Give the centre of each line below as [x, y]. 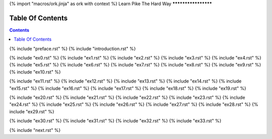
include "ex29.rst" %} [32, 111]
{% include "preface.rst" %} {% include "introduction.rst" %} [73, 48]
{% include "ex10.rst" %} [35, 72]
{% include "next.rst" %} [35, 130]
